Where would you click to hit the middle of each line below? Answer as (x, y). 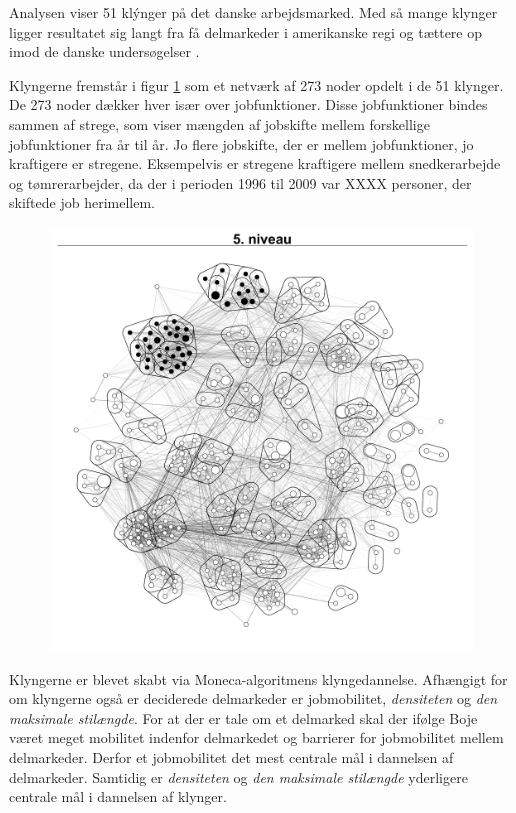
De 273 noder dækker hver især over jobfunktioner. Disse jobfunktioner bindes (248, 104)
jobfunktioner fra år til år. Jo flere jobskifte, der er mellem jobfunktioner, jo (241, 143)
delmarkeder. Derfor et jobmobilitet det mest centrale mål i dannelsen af (231, 756)
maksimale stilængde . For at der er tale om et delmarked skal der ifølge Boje (243, 717)
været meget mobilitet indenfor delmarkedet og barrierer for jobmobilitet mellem (256, 737)
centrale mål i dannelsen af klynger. (118, 796)
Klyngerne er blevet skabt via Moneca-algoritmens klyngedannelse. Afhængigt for (258, 678)
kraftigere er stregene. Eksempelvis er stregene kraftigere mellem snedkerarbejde (255, 163)
